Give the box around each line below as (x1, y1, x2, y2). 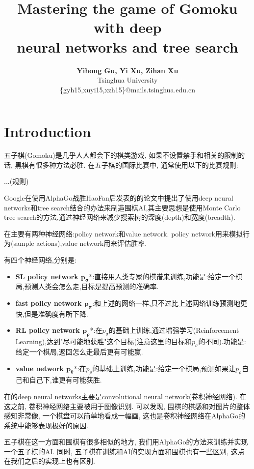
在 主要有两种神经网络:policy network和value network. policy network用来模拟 (4, 228, 243, 238)
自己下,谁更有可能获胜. (29, 375, 102, 385)
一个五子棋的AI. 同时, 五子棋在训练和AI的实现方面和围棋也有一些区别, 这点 (4, 446, 245, 456)
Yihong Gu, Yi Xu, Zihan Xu (76, 65, 178, 75)
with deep (93, 17, 162, 37)
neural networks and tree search (17, 36, 238, 57)
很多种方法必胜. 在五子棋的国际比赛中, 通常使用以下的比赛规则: (35, 159, 238, 170)
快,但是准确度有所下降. (15, 308, 88, 319)
